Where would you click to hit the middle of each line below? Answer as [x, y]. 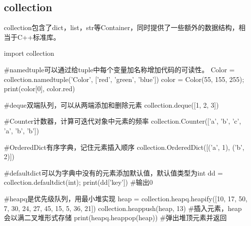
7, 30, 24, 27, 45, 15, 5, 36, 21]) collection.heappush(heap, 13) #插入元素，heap [123, 208]
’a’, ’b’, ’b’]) [22, 130]
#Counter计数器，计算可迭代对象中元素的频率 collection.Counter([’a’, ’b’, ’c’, [123, 121]
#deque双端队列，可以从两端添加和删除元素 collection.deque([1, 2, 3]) [111, 105]
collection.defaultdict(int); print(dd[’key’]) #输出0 [78, 182]
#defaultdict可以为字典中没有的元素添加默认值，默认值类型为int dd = [113, 172]
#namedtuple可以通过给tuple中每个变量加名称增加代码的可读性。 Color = [119, 69]
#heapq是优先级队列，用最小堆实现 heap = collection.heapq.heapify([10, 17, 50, [126, 198]
